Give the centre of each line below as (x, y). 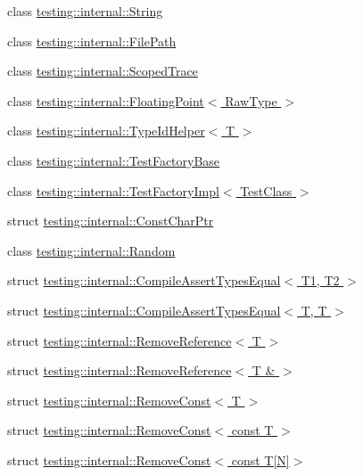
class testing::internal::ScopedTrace (103, 71)
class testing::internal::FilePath (92, 41)
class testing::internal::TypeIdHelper (106, 131)
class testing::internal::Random (91, 250)
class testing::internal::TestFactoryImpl (113, 190)
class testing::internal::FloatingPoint (106, 100)
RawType (251, 100)
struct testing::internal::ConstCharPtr (111, 221)
